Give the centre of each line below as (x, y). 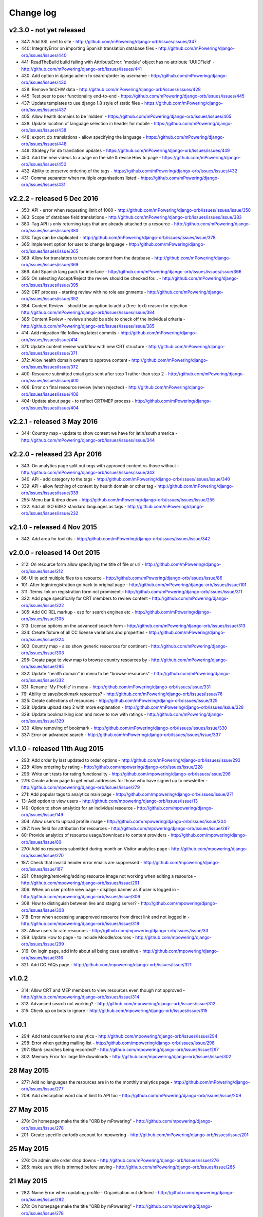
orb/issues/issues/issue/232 (50, 513)
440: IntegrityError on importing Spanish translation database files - (89, 48)
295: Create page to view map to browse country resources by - (86, 660)
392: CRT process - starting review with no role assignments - (84, 292)
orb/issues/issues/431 (43, 184)
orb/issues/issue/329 (43, 721)
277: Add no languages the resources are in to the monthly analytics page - (97, 1082)
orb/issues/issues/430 (44, 82)
